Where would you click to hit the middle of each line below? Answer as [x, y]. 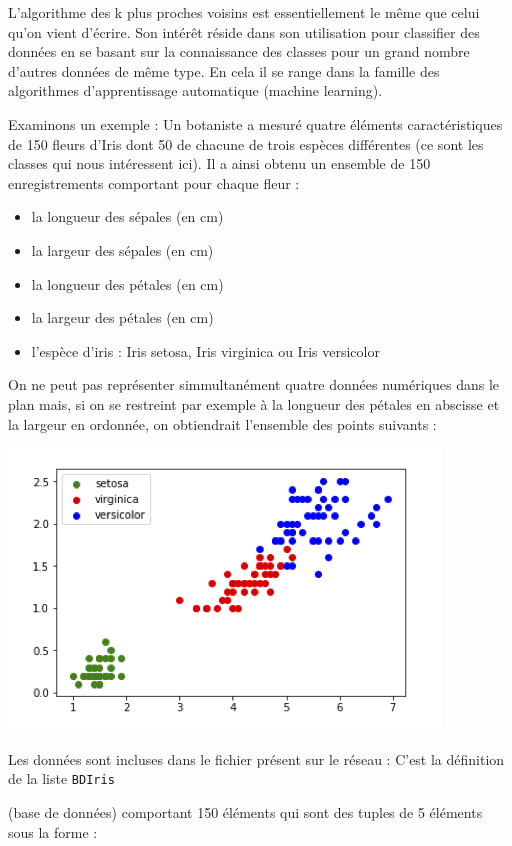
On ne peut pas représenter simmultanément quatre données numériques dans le [254, 384]
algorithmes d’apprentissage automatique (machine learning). [195, 90]
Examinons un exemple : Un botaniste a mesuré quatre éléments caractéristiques [255, 123]
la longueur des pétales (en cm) [127, 283]
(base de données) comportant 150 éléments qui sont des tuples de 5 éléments [245, 811]
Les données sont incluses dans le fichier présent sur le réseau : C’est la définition [256, 758]
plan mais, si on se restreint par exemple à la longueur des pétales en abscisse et [254, 403]
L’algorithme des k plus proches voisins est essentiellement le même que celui [244, 12]
